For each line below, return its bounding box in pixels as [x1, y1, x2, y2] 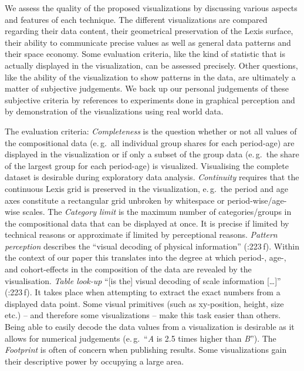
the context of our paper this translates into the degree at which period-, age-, [5, 251, 286, 264]
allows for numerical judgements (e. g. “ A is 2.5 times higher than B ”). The [5, 332, 276, 344]
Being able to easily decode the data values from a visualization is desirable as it [5, 321, 295, 333]
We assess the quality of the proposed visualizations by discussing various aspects [5, 2, 298, 14]
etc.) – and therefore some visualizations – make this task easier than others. [5, 309, 281, 321]
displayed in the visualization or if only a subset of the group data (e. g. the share [5, 148, 299, 160]
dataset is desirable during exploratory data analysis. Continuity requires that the [5, 171, 299, 183]
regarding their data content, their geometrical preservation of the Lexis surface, [5, 25, 293, 37]
